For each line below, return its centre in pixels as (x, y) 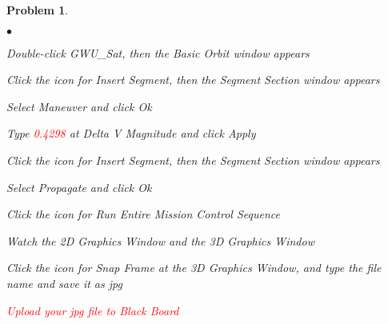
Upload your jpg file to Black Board (93, 310)
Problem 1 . (38, 10)
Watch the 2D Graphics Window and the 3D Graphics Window (160, 240)
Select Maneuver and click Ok (79, 106)
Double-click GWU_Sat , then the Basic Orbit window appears (158, 52)
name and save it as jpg (64, 283)
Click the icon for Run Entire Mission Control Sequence (143, 214)
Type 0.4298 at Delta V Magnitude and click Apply (131, 133)
